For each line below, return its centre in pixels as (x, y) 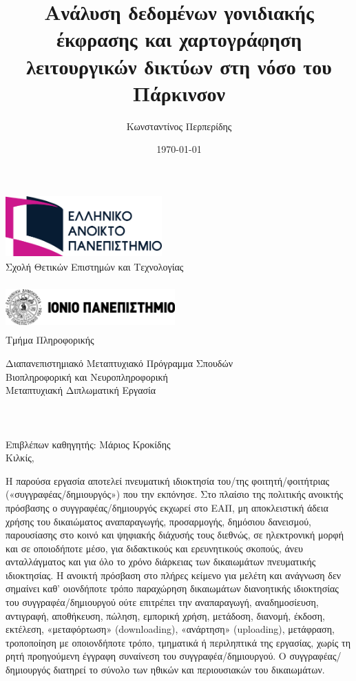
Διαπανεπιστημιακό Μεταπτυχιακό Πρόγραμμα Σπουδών (119, 363)
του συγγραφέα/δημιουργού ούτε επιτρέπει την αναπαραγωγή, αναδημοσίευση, (162, 602)
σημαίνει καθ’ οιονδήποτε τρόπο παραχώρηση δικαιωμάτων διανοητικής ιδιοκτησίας (172, 588)
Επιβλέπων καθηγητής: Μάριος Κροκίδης (88, 444)
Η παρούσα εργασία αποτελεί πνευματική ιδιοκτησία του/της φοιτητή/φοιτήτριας (168, 480)
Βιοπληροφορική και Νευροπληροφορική (87, 376)
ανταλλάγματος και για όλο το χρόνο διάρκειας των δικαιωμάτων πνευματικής (161, 562)
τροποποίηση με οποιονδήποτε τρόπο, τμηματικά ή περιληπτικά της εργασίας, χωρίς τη (178, 642)
